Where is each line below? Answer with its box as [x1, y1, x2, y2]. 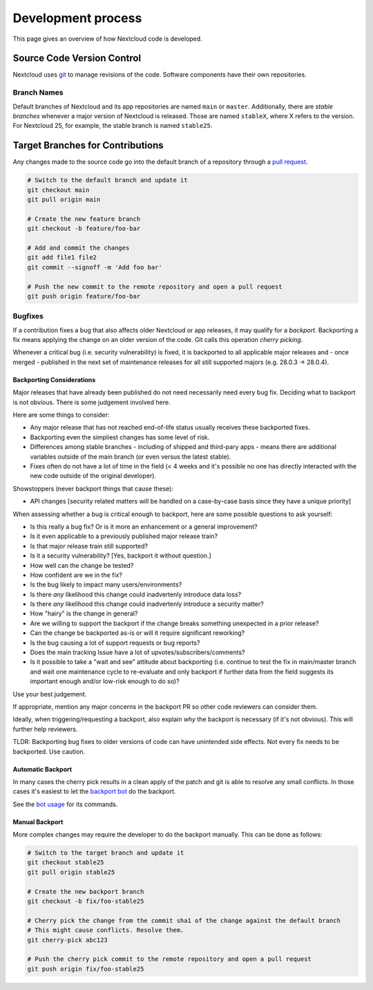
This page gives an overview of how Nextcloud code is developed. [12, 35, 203, 43]
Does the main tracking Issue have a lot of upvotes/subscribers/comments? [30, 648, 245, 656]
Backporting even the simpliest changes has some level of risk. [30, 432, 210, 441]
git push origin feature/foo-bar [27, 292, 141, 300]
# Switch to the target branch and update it [27, 849, 184, 857]
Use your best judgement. [12, 689, 87, 698]
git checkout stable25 [27, 859, 104, 866]
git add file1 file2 [27, 254, 97, 262]
